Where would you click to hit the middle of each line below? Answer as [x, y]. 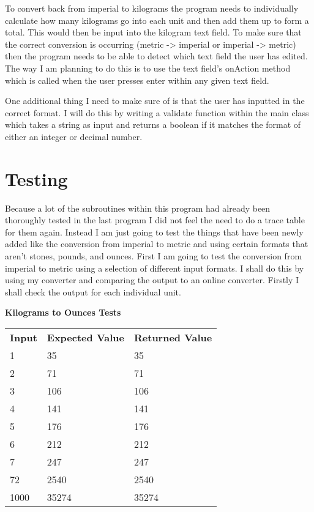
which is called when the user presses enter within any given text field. [137, 80]
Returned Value [173, 337]
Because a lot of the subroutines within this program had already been [138, 208]
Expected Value [85, 337]
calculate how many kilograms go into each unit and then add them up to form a [157, 20]
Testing [36, 178]
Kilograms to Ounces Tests [63, 312]
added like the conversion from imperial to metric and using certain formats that [157, 244]
